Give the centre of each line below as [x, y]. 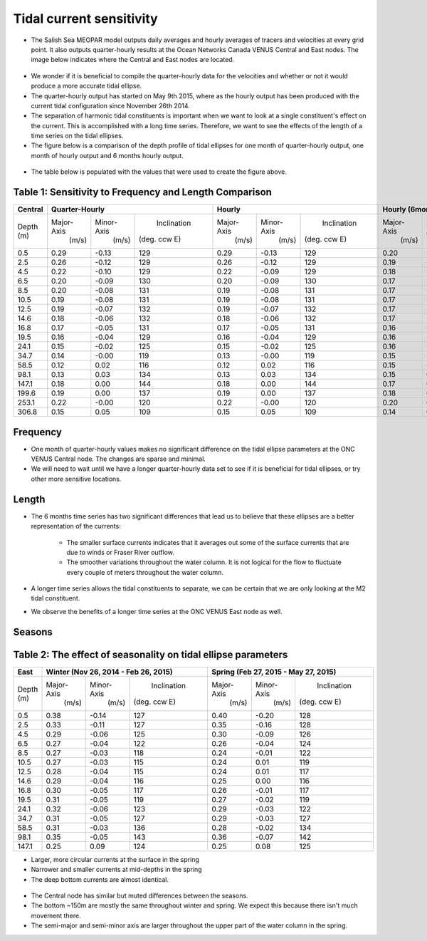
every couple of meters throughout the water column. [145, 572]
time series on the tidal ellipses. [77, 136]
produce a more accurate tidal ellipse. [86, 86]
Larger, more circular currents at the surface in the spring [115, 859]
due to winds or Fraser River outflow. [120, 552]
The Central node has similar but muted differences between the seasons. [139, 895]
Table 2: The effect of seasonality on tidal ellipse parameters [151, 654]
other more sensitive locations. [76, 479]
